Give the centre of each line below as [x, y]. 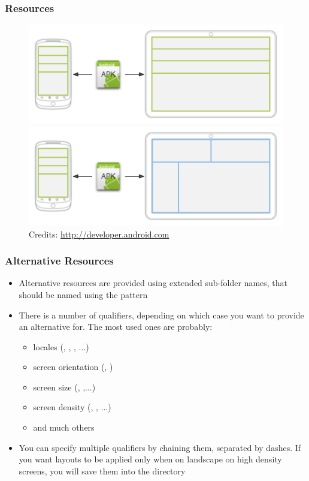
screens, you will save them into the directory [102, 471]
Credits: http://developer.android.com [99, 234]
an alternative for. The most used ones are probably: [116, 327]
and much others [64, 427]
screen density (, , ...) [72, 407]
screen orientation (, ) [73, 367]
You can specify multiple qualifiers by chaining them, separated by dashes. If [160, 447]
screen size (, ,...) [64, 387]
